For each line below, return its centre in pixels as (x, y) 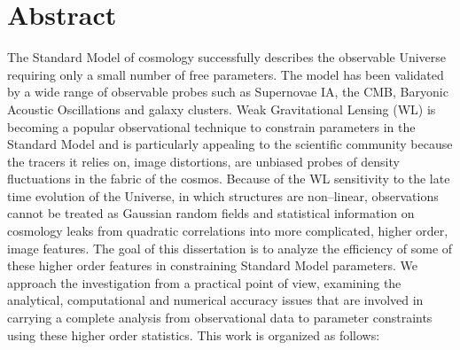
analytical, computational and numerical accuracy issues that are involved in (215, 300)
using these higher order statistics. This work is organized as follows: (194, 334)
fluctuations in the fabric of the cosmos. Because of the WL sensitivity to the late (229, 179)
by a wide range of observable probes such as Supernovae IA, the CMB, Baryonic (228, 92)
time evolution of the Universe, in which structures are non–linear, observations (223, 195)
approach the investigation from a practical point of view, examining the (204, 282)
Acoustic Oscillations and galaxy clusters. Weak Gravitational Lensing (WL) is (222, 109)
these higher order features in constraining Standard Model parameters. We (213, 265)
